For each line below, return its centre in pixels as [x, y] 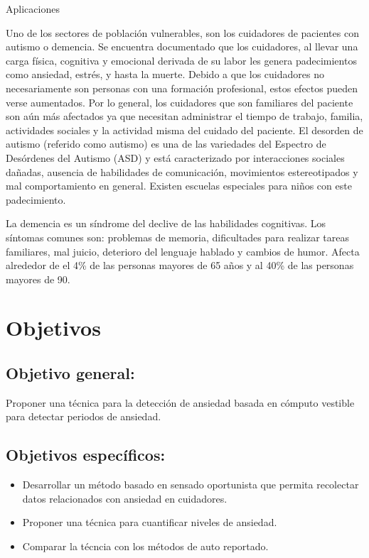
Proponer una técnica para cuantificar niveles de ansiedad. [150, 522]
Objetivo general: [70, 373]
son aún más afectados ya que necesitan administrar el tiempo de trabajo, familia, [184, 116]
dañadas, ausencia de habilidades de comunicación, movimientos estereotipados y [182, 171]
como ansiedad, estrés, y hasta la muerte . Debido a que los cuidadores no [165, 74]
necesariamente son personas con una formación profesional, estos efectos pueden [182, 88]
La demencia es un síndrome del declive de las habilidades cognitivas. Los [166, 223]
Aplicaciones [33, 9]
